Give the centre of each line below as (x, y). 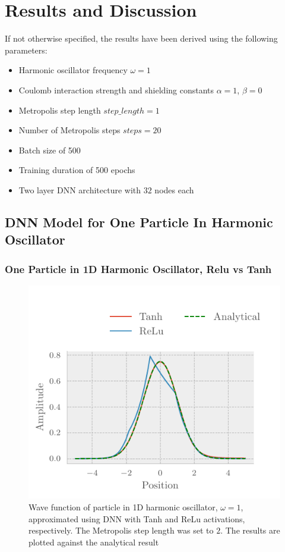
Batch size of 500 (50, 150)
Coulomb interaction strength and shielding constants (116, 90)
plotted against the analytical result (94, 542)
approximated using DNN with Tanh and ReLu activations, (137, 518)
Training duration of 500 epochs (77, 170)
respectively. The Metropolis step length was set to (121, 530)
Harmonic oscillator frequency (73, 70)
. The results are (250, 530)
